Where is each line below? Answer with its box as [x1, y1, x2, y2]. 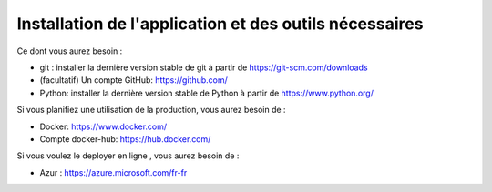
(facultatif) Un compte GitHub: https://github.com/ [39, 75, 228, 86]
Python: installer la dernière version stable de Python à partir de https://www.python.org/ [39, 87, 374, 98]
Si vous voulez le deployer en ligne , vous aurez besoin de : [16, 150, 240, 161]
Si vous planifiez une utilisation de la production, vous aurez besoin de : [16, 105, 286, 116]
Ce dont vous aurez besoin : [16, 45, 123, 56]
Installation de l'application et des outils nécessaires [16, 14, 424, 34]
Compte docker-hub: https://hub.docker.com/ [39, 133, 211, 145]
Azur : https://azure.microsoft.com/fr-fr [39, 167, 188, 177]
